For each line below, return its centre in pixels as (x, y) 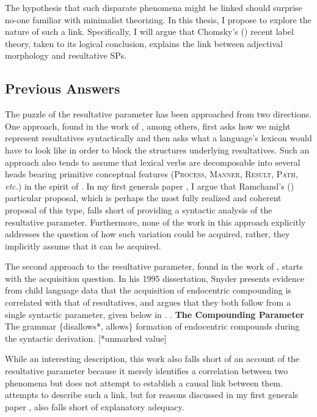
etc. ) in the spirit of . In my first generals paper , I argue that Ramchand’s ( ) (150, 186)
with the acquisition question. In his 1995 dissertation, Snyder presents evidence (155, 278)
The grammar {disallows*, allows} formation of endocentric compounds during (152, 326)
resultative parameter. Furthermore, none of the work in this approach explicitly (155, 222)
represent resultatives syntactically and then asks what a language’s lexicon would (158, 138)
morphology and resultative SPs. (66, 55)
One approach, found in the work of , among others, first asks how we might (148, 126)
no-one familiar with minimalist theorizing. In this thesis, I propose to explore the (158, 19)
